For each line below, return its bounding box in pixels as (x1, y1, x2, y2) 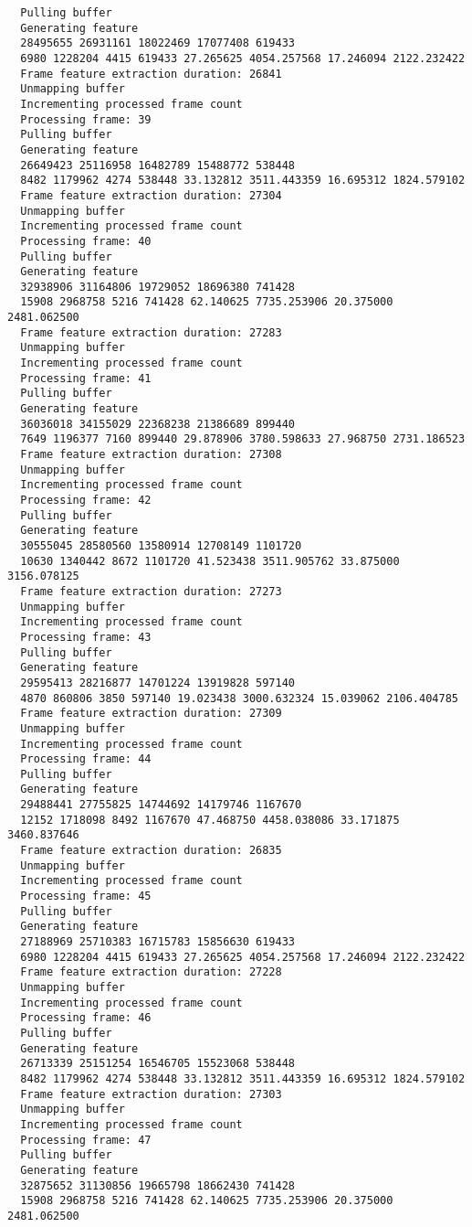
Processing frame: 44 (20, 752, 152, 766)
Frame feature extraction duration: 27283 (20, 325, 282, 339)
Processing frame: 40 (20, 234, 152, 248)
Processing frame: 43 (20, 630, 152, 644)
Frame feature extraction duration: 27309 (20, 707, 282, 720)
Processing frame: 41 (20, 371, 152, 385)
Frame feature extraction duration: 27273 (20, 584, 282, 598)
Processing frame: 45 (20, 890, 152, 903)
